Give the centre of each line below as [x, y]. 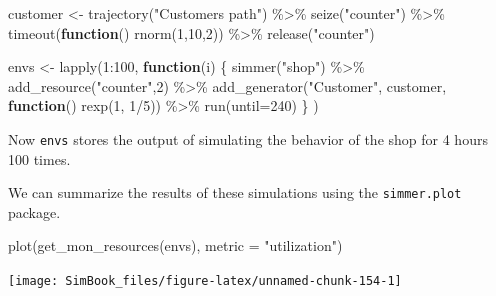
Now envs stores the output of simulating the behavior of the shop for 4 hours [248, 138]
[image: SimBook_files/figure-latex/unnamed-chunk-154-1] [205, 281]
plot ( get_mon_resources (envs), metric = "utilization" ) [175, 245]
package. [34, 211]
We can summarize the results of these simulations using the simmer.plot [235, 192]
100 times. [39, 158]
